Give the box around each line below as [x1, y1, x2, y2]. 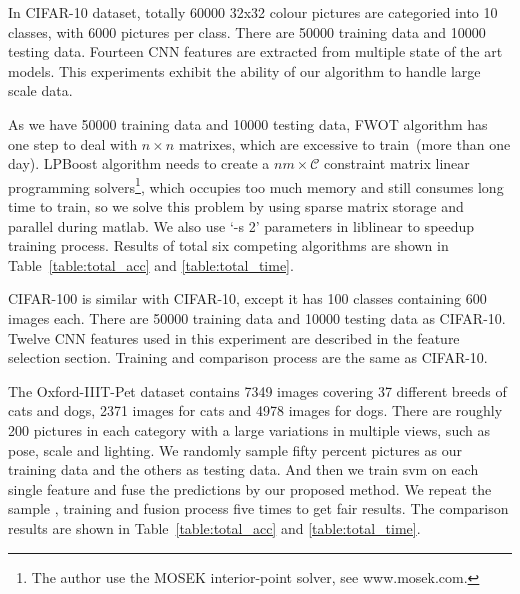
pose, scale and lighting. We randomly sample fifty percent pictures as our [8, 439, 462, 460]
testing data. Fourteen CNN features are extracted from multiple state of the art [8, 41, 503, 62]
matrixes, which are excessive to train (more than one [178, 133, 511, 154]
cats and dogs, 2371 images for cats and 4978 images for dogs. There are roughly [8, 400, 503, 421]
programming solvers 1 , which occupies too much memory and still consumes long [8, 173, 504, 197]
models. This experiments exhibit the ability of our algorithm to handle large [8, 60, 481, 81]
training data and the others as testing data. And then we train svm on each [8, 459, 479, 480]
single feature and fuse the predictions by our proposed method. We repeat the [8, 478, 492, 499]
